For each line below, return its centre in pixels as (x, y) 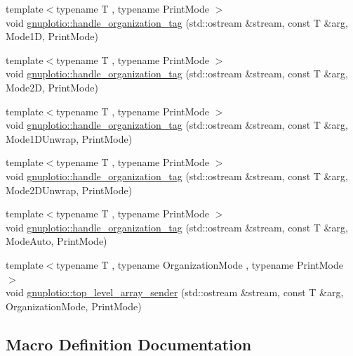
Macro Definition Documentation (129, 344)
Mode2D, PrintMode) (52, 87)
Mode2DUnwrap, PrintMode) (69, 190)
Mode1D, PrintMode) (52, 36)
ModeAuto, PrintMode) (56, 241)
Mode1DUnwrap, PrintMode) (69, 138)
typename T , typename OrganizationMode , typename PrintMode (200, 264)
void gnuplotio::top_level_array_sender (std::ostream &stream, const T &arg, (175, 292)
